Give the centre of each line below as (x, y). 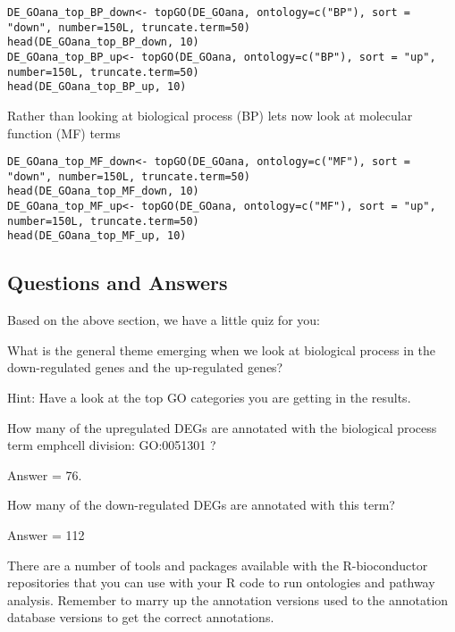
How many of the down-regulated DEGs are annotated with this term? (201, 505)
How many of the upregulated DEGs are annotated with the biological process (222, 427)
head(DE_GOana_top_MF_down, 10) (103, 191)
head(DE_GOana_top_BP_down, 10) (103, 42)
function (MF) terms (64, 133)
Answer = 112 (46, 535)
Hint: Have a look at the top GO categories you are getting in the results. (209, 398)
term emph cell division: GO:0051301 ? (112, 445)
